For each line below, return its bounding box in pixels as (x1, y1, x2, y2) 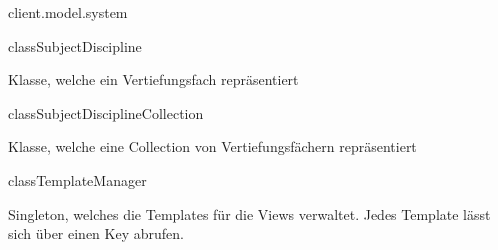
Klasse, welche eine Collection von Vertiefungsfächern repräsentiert (8, 136, 417, 157)
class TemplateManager (8, 169, 147, 190)
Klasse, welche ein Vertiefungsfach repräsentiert (8, 69, 299, 90)
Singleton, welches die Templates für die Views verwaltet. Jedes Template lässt (8, 203, 491, 224)
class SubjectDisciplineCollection (8, 102, 204, 123)
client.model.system (8, 2, 128, 22)
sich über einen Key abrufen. (8, 223, 184, 244)
